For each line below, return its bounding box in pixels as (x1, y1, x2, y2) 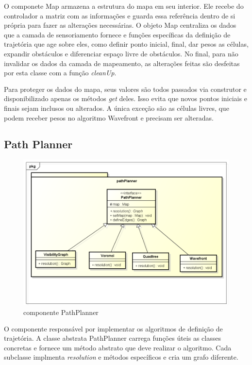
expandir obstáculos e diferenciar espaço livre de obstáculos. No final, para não (4, 48, 238, 58)
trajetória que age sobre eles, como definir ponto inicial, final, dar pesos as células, (4, 39, 249, 49)
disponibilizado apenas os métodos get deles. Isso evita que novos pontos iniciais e (4, 93, 247, 104)
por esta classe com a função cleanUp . (4, 68, 117, 78)
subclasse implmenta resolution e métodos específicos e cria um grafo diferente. (4, 352, 238, 362)
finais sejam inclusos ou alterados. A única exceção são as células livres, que (4, 103, 229, 113)
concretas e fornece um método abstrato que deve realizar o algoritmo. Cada (4, 342, 232, 352)
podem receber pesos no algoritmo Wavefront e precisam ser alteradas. (4, 112, 214, 122)
